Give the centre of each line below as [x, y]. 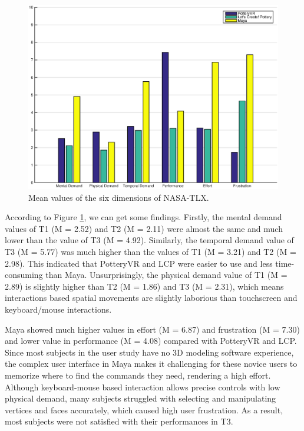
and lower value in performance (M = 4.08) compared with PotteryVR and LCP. [151, 341]
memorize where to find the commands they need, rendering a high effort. [138, 375]
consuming [24, 275]
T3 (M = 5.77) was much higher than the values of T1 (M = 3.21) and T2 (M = [151, 251]
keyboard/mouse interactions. [58, 309]
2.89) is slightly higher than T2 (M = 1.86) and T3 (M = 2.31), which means [144, 286]
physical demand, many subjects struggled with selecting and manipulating [141, 398]
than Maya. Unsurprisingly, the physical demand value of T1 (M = [166, 275]
